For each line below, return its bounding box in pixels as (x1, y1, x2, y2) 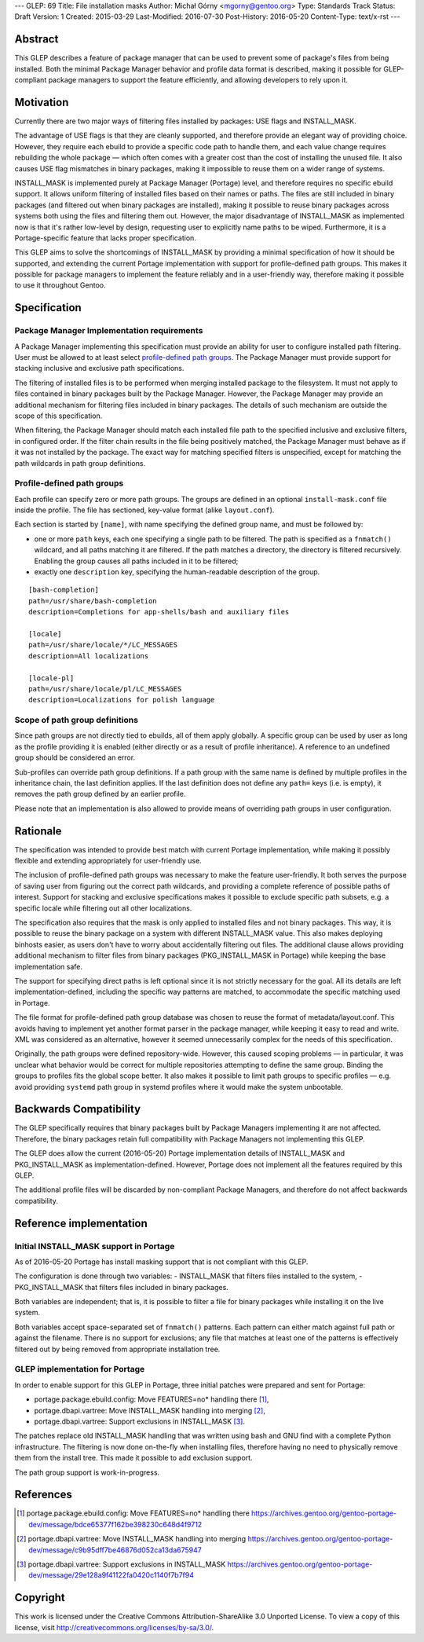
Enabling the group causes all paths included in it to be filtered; (34, 556, 239, 566)
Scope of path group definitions (14, 715, 139, 726)
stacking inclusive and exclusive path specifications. (14, 364, 185, 373)
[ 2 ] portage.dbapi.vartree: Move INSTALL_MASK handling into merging (16, 1534, 247, 1544)
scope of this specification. (14, 411, 103, 420)
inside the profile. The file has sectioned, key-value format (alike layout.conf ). (14, 505, 275, 515)
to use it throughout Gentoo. (14, 280, 106, 290)
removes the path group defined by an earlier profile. (14, 790, 186, 799)
